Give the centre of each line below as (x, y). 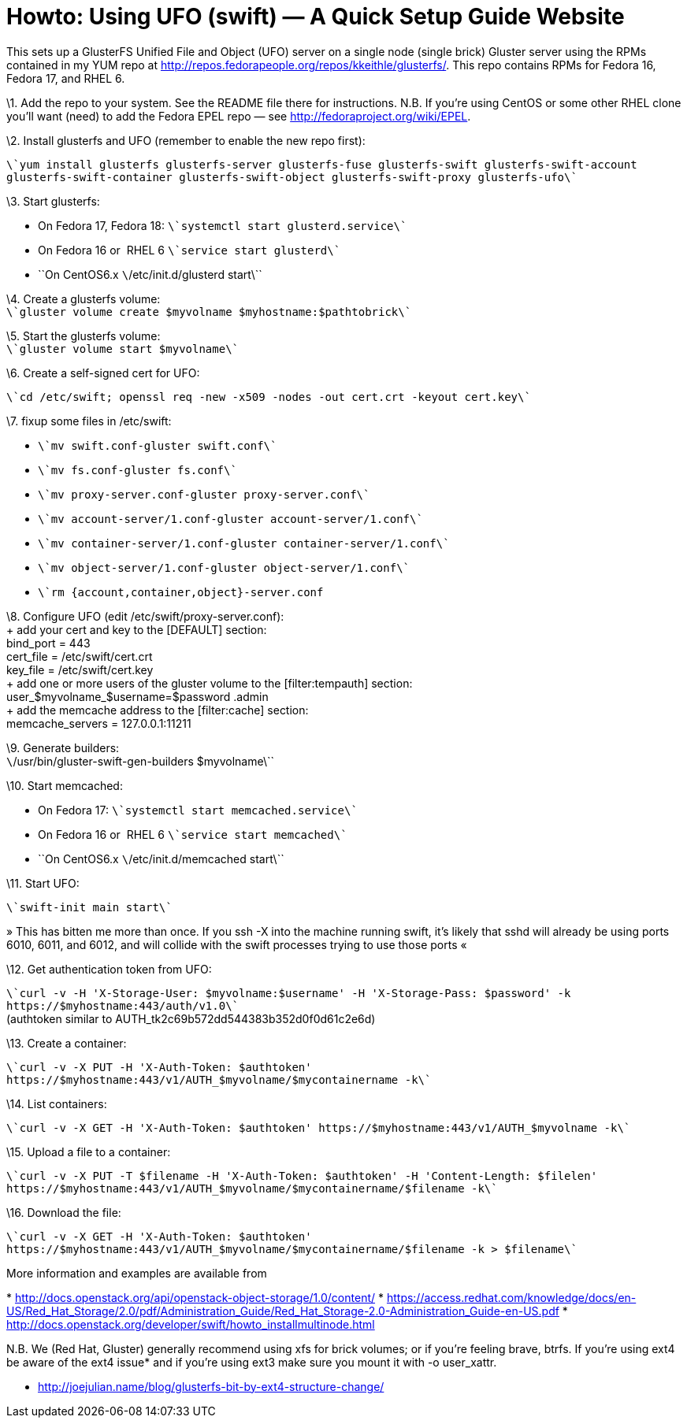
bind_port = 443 (48, 643)
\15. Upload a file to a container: (89, 1151)
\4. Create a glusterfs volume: (84, 299)
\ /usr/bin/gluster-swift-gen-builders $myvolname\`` (141, 761)
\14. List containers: (57, 1103)
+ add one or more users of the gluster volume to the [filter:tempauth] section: (210, 683)
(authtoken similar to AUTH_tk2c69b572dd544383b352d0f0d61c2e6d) (191, 1018)
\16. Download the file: (64, 1212)
